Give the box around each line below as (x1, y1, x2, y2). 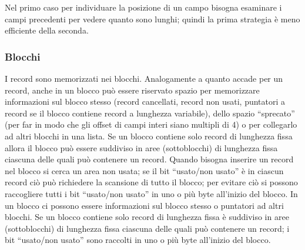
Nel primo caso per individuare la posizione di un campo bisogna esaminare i (5, 1, 282, 13)
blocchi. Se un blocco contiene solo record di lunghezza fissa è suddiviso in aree (5, 211, 289, 223)
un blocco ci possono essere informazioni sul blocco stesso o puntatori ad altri (5, 199, 284, 211)
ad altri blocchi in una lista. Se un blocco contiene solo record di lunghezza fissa (5, 129, 293, 142)
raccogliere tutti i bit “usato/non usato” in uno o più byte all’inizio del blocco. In (5, 187, 298, 199)
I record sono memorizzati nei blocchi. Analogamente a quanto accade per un (5, 72, 283, 84)
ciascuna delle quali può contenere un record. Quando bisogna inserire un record (5, 153, 294, 165)
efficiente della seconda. (5, 24, 89, 36)
